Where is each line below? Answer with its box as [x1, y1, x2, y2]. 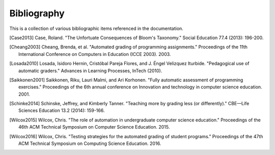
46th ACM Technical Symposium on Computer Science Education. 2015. [18, 124, 170, 130]
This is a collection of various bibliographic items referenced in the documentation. [9, 25, 183, 32]
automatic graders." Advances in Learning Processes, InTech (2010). [18, 68, 162, 74]
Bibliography [9, 8, 65, 19]
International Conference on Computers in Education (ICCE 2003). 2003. [18, 51, 171, 57]
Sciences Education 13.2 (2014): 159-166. [18, 107, 105, 114]
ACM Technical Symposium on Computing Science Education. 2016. [18, 140, 161, 147]
